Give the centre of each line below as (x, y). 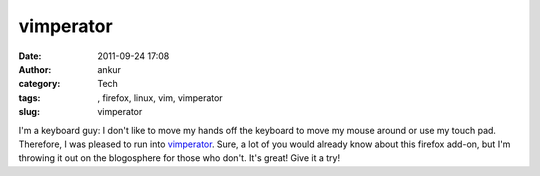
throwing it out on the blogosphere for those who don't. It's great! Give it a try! (179, 158)
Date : (30, 56)
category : (39, 84)
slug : (29, 112)
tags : (29, 97)
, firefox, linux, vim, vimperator (160, 97)
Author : (35, 69)
